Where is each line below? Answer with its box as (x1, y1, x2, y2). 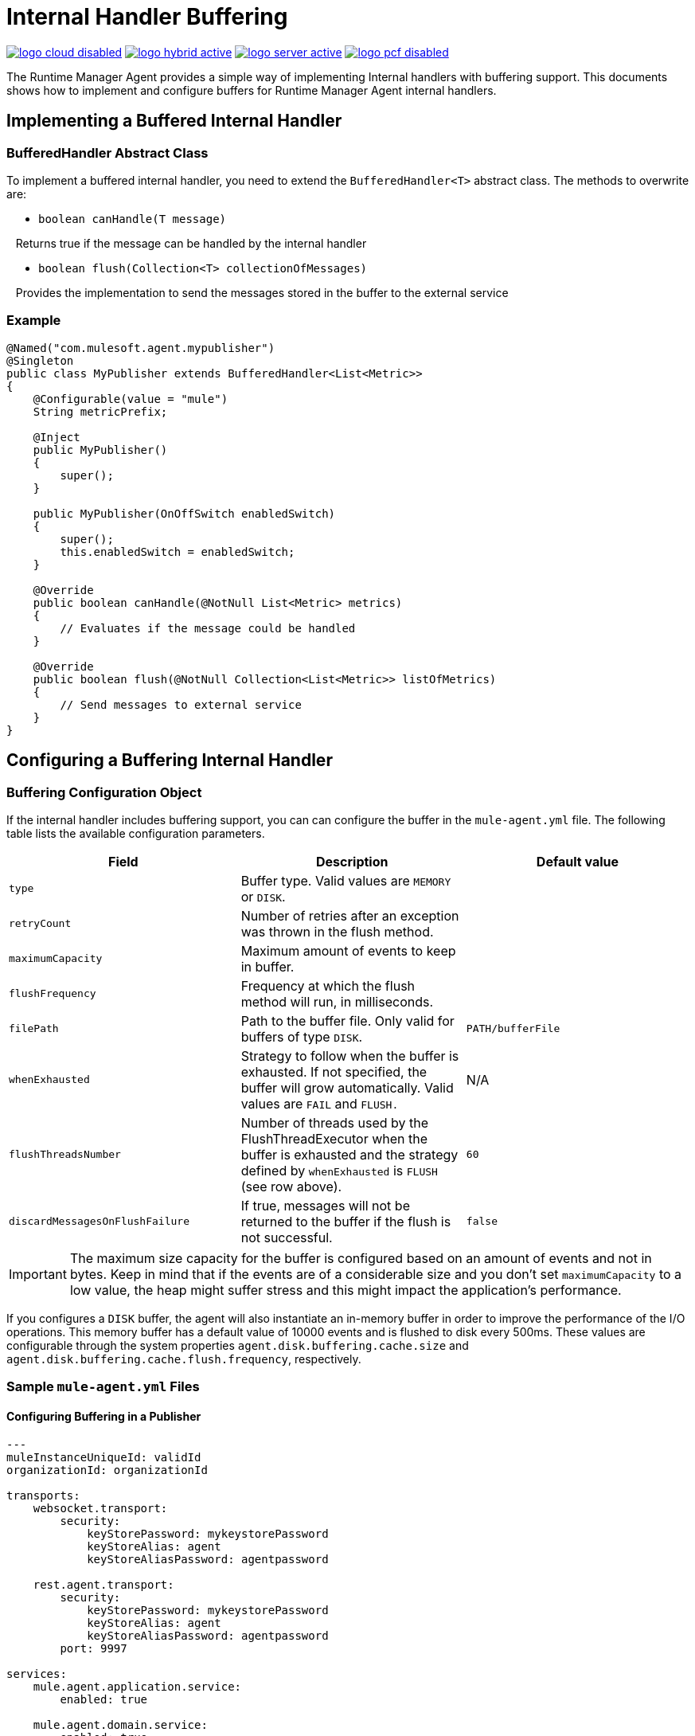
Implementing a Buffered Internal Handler (6, 111, 342, 131)
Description (316, 853, 388, 870)
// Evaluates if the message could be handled (60, 621, 356, 635)
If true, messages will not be (240, 1197, 410, 1214)
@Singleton (6, 354, 74, 367)
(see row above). (240, 1178, 342, 1194)
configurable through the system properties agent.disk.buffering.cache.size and (6, 1338, 469, 1352)
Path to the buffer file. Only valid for (240, 1012, 455, 1029)
